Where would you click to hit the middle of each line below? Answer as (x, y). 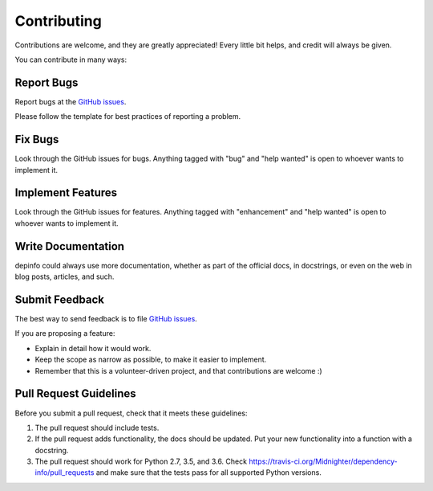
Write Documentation (69, 246)
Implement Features (66, 193)
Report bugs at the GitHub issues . (71, 101)
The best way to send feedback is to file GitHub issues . (106, 319)
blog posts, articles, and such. (65, 276)
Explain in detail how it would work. (93, 348)
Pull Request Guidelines (75, 394)
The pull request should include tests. (97, 428)
